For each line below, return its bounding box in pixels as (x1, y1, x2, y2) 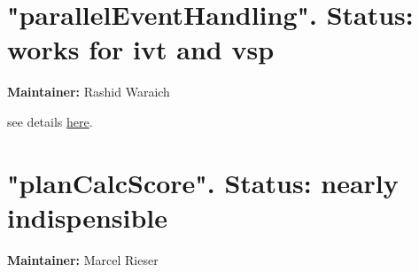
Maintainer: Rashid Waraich (7, 82, 170, 101)
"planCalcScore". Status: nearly (7, 164, 399, 200)
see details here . (7, 112, 93, 130)
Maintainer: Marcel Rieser (7, 250, 159, 268)
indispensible (7, 198, 168, 235)
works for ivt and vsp (7, 31, 275, 67)
